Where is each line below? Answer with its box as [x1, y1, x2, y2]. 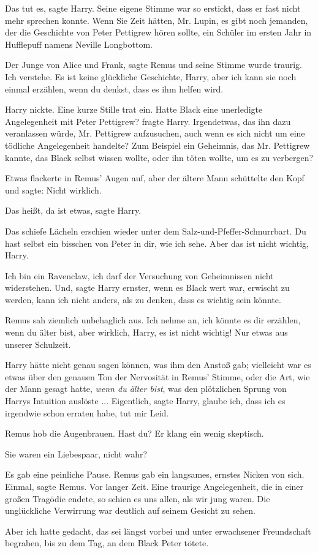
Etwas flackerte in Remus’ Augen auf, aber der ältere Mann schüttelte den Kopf [5, 171, 305, 184]
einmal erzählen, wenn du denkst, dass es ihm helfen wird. [5, 82, 224, 95]
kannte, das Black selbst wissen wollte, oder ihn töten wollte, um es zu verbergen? [5, 151, 314, 164]
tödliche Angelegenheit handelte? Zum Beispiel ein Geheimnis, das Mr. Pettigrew [5, 138, 310, 151]
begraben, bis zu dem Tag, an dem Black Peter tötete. [5, 536, 209, 549]
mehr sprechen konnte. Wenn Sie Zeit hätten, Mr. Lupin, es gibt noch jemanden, [5, 13, 308, 26]
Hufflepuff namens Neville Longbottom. [5, 37, 153, 50]
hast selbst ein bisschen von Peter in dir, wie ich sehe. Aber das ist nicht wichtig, [5, 236, 309, 249]
